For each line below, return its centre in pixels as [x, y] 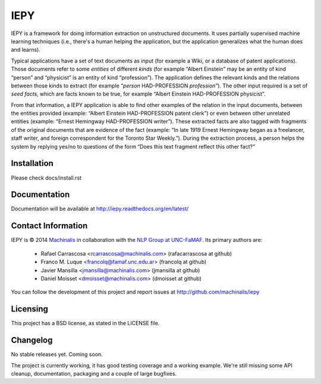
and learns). [26, 50]
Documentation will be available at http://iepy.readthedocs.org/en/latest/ [100, 209]
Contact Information [49, 226]
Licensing [30, 309]
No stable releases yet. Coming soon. [57, 354]
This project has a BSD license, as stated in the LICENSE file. [85, 323]
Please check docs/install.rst [46, 178]
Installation [32, 163]
